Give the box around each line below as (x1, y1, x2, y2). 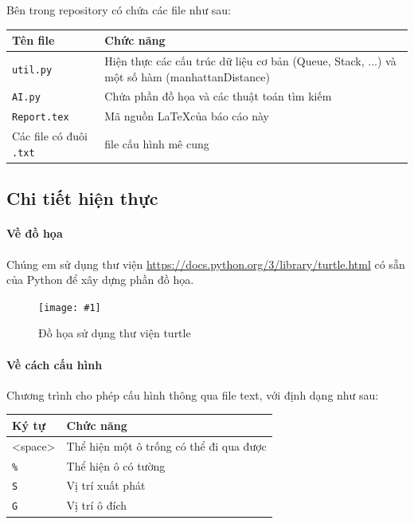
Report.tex (12, 112, 69, 124)
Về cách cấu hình (6, 356, 103, 372)
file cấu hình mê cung (104, 136, 209, 152)
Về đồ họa (6, 225, 63, 242)
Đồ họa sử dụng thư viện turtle (38, 325, 191, 341)
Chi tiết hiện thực (6, 186, 158, 211)
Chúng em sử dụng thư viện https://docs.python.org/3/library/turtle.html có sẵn (6, 255, 405, 272)
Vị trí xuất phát (66, 477, 146, 494)
